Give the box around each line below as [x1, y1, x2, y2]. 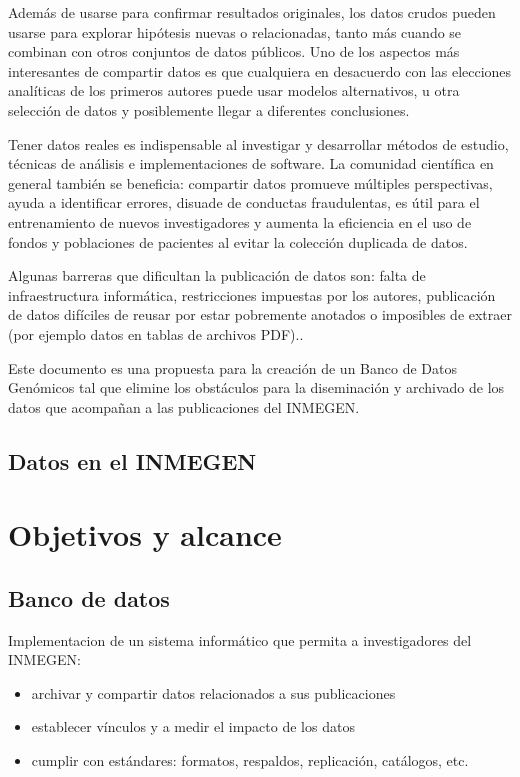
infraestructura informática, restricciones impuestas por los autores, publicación [8, 284, 496, 305]
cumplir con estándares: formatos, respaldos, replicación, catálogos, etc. [31, 750, 469, 771]
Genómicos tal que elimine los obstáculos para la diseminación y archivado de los [8, 377, 505, 398]
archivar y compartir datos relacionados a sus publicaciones [31, 682, 396, 703]
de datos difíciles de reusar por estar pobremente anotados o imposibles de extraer [8, 304, 513, 325]
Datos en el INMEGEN [8, 445, 257, 476]
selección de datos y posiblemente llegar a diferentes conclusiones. [8, 99, 410, 120]
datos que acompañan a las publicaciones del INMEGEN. [8, 396, 360, 417]
